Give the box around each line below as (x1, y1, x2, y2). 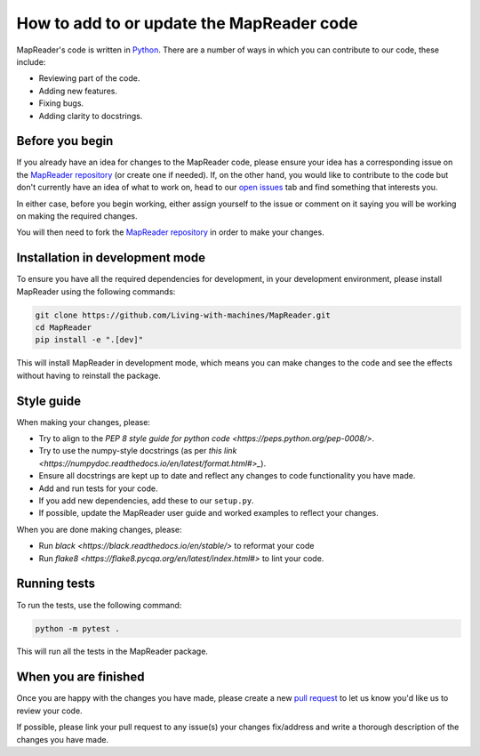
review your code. (16, 705, 84, 716)
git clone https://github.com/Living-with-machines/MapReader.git (35, 310, 331, 320)
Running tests (16, 576, 96, 591)
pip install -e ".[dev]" (35, 334, 144, 345)
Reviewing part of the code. (38, 73, 140, 84)
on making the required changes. (16, 210, 138, 221)
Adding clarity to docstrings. (38, 110, 143, 121)
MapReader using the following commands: (16, 286, 176, 297)
